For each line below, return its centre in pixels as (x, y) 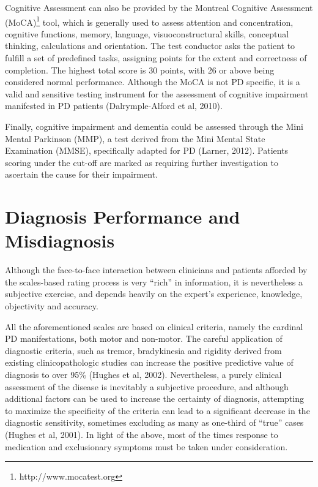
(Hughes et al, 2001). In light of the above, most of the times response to (142, 434)
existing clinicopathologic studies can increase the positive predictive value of (149, 362)
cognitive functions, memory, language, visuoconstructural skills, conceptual (147, 33)
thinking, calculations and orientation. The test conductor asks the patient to (150, 46)
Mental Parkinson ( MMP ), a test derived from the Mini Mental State (135, 138)
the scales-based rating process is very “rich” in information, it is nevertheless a (154, 281)
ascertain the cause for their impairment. (81, 174)
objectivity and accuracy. (52, 306)
